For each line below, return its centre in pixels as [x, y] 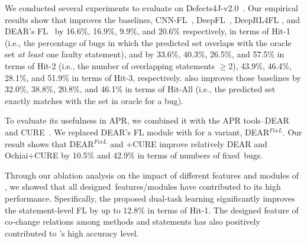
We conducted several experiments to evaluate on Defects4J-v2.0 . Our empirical [151, 8]
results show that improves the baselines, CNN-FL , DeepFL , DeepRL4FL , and [153, 19]
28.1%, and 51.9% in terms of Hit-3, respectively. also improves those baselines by [153, 77]
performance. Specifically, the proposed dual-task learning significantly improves [150, 198]
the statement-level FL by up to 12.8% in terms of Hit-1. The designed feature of [152, 210]
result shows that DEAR [49, 143]
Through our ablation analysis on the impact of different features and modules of [152, 175]
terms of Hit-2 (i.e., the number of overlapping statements [110, 65]
